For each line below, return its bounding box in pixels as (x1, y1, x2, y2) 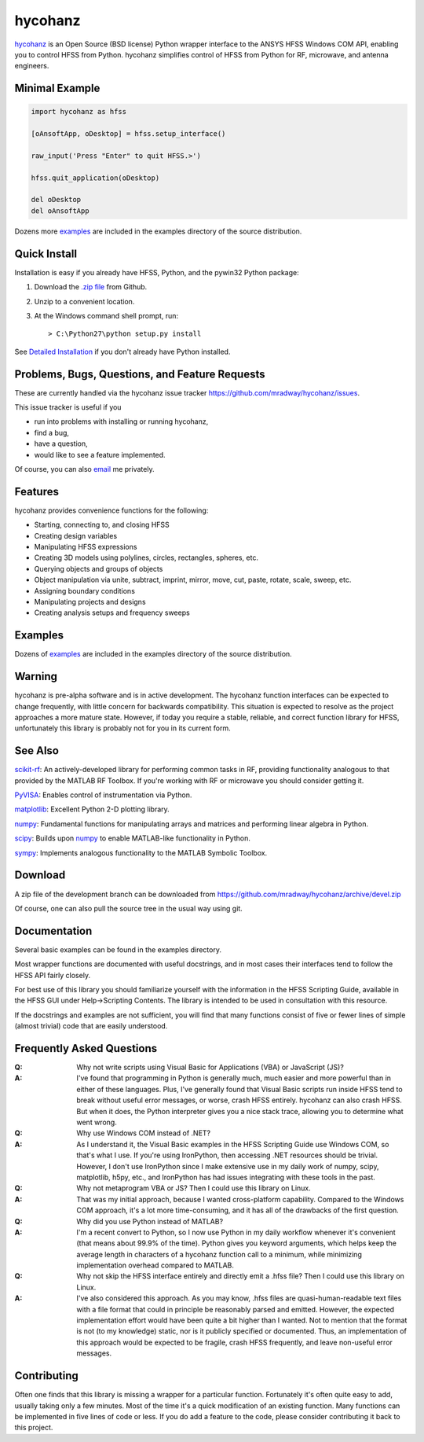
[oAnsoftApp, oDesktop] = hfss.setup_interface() (31, 130, 226, 138)
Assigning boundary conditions (34, 586, 135, 595)
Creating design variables (34, 531, 118, 540)
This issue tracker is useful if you (14, 402, 122, 412)
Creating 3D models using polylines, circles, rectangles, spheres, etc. (34, 553, 259, 562)
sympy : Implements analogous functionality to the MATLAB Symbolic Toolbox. (14, 848, 268, 857)
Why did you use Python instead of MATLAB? (76, 1216, 224, 1226)
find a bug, (34, 428, 70, 437)
